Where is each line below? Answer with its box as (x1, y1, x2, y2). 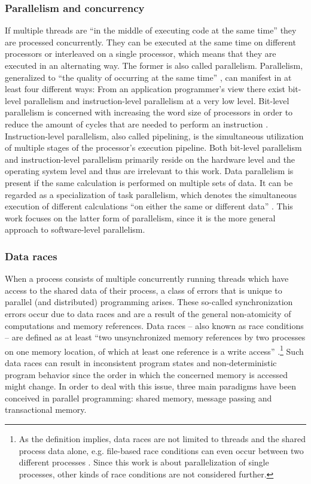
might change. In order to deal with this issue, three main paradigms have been (5, 380, 296, 392)
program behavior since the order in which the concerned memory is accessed (5, 368, 288, 380)
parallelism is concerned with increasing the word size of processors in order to (5, 106, 293, 118)
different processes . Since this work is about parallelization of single (19, 456, 269, 468)
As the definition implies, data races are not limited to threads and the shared (19, 432, 306, 445)
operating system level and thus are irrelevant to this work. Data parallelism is (5, 165, 294, 177)
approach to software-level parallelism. (5, 223, 145, 236)
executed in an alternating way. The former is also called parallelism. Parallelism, (5, 59, 303, 71)
